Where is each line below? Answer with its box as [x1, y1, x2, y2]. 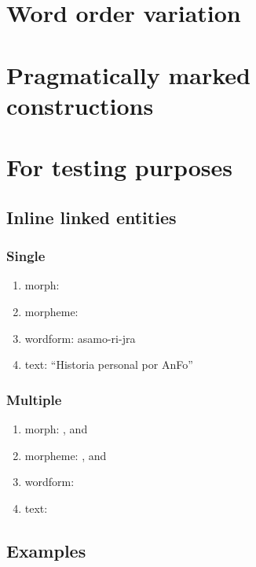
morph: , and [24, 420, 88, 436]
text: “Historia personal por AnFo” [24, 356, 193, 373]
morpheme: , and [24, 447, 107, 463]
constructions [6, 89, 154, 121]
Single [6, 246, 46, 266]
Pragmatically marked [6, 58, 251, 90]
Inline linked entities [6, 204, 177, 229]
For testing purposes [6, 151, 232, 183]
